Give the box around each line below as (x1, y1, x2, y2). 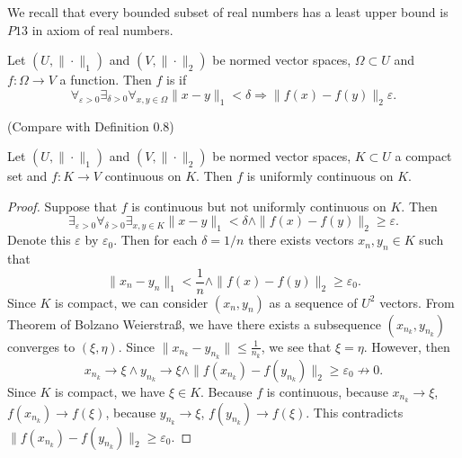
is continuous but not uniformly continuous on (131, 196, 386, 215)
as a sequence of (269, 292, 358, 311)
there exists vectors (248, 230, 354, 249)
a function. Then (59, 70, 152, 89)
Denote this (7, 230, 71, 249)
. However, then (363, 337, 450, 355)
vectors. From (379, 292, 455, 311)
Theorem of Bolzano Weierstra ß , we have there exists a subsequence (7, 314, 382, 333)
